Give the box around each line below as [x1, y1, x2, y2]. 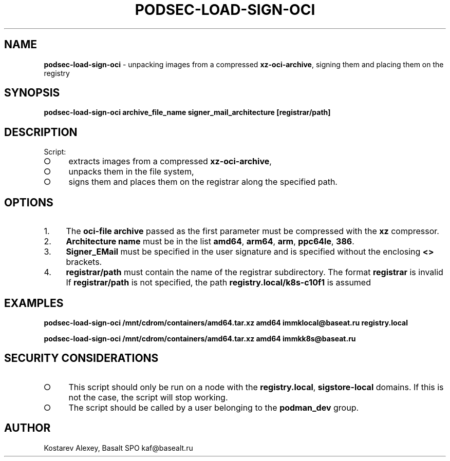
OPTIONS [4, 196, 53, 209]
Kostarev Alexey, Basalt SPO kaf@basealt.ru [44, 443, 193, 452]
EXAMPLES [4, 296, 64, 310]
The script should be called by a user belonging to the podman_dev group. [68, 402, 359, 413]
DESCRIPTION [4, 125, 78, 139]
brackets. [66, 257, 102, 267]
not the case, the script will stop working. [68, 392, 228, 402]
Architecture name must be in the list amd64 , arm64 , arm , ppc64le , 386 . [66, 236, 354, 247]
